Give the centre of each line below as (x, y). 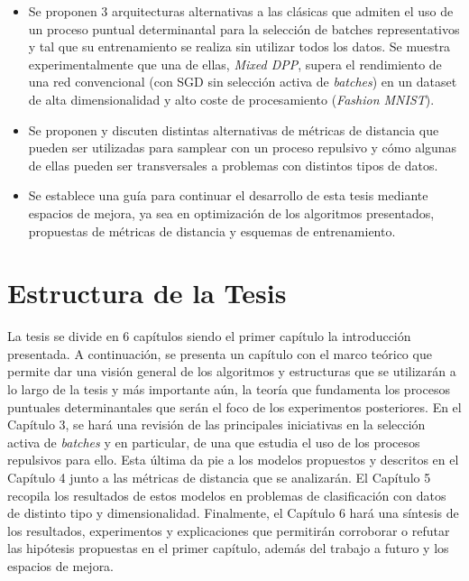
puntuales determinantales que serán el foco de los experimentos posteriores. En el (234, 406)
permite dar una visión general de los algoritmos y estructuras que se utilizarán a (232, 371)
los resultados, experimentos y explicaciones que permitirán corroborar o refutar (229, 530)
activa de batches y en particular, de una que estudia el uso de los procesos (214, 442)
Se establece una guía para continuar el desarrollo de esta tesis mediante (228, 195)
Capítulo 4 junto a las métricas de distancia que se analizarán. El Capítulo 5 (219, 477)
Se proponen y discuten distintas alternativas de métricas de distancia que (234, 129)
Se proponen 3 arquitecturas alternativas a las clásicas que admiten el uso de (241, 11)
